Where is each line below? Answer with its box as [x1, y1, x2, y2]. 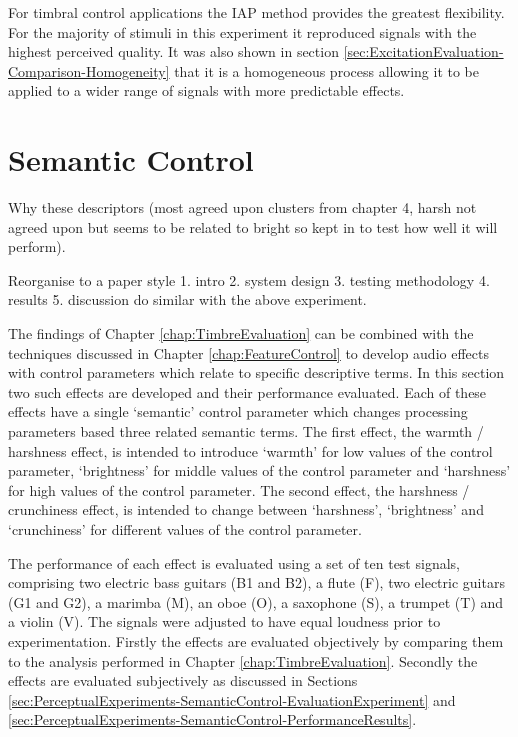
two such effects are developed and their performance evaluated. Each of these [8, 381, 487, 402]
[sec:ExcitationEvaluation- [343, 41, 504, 62]
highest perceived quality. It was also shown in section [8, 41, 339, 62]
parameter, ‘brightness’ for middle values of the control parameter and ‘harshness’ [8, 460, 511, 481]
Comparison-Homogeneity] [8, 60, 170, 81]
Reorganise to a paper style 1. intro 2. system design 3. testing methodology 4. [8, 269, 490, 290]
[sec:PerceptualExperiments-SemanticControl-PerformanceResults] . [8, 709, 417, 730]
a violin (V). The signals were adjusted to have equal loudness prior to [8, 611, 441, 632]
